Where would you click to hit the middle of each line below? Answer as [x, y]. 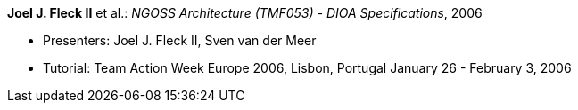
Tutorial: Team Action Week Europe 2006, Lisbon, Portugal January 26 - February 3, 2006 [307, 68]
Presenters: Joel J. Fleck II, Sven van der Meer [180, 40]
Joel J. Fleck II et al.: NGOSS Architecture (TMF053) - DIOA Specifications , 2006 [245, 13]
